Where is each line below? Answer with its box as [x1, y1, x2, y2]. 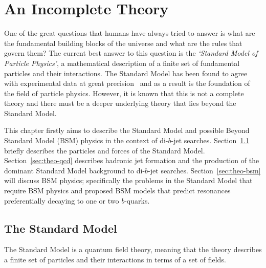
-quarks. [124, 195, 150, 206]
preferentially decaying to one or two [4, 195, 119, 206]
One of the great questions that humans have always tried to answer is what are [4, 28, 255, 38]
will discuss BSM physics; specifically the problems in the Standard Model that [4, 175, 253, 186]
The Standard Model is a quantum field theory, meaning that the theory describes [4, 244, 262, 255]
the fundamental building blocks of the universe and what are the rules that [4, 37, 242, 48]
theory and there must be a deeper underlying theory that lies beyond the [4, 98, 236, 108]
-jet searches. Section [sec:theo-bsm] [148, 165, 261, 175]
